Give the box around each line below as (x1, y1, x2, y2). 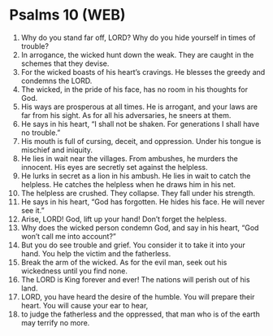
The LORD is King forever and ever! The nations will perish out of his (20, 274, 250, 284)
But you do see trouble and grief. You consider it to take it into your (20, 240, 246, 250)
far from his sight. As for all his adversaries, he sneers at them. (20, 110, 232, 120)
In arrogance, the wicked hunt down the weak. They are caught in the (20, 50, 254, 59)
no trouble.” (20, 128, 61, 137)
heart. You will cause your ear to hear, (20, 300, 149, 310)
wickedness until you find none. (20, 266, 128, 276)
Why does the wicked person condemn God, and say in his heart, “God (20, 222, 259, 233)
